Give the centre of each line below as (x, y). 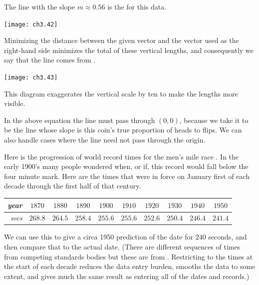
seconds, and (228, 237)
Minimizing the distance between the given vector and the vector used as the (122, 40)
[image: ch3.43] (31, 78)
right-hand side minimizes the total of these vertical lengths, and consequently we (129, 50)
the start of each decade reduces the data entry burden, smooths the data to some (130, 266)
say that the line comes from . (50, 60)
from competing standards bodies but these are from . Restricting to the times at (129, 256)
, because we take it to (214, 120)
